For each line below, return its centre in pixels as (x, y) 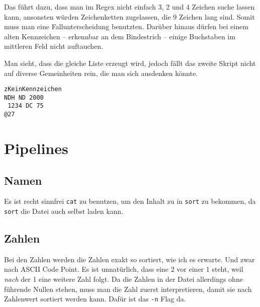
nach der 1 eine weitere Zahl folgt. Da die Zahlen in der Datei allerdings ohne (123, 279)
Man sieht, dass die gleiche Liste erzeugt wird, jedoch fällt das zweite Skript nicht (130, 63)
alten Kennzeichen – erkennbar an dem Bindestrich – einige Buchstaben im (120, 36)
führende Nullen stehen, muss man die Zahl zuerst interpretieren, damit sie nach (128, 289)
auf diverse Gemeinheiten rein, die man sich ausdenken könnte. (101, 73)
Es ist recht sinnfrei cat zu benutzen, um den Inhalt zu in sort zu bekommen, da (130, 201)
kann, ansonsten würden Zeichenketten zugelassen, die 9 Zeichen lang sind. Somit (129, 16)
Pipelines (36, 148)
